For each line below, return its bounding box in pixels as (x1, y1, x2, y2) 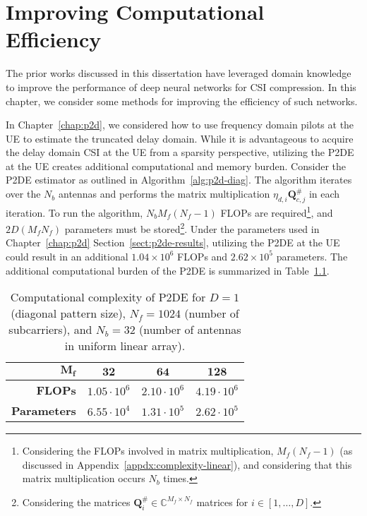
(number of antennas (139, 321, 241, 338)
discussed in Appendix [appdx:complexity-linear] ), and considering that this (22, 457, 352, 472)
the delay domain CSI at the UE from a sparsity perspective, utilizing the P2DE (6, 145, 354, 160)
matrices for (196, 494, 248, 509)
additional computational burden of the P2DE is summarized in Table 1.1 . (6, 263, 330, 277)
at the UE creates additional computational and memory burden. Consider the (6, 158, 346, 173)
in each (308, 186, 340, 201)
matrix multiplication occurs (22, 471, 145, 486)
